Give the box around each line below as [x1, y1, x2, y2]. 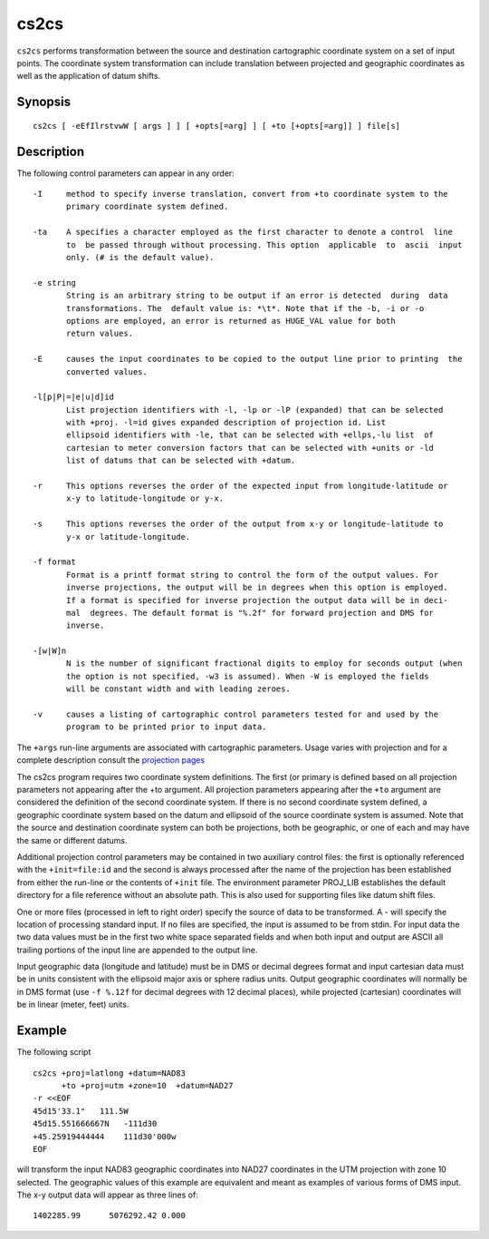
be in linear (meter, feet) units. [16, 999, 129, 1010]
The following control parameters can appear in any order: [16, 168, 235, 179]
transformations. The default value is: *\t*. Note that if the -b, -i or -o [66, 303, 425, 313]
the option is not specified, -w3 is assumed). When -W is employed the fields [66, 671, 429, 681]
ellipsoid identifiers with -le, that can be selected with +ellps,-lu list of [66, 430, 435, 440]
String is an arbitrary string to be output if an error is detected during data [66, 290, 448, 301]
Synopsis [16, 94, 72, 110]
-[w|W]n [33, 646, 67, 657]
